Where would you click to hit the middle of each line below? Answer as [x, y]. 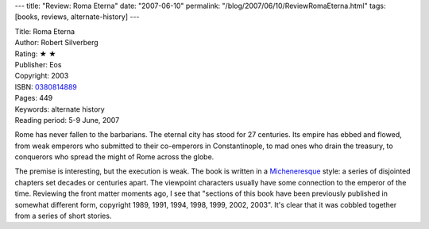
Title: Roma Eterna [45, 31]
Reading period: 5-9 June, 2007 [67, 120]
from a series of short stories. [63, 216]
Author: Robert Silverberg [56, 43]
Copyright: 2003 [42, 76]
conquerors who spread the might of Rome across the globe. [114, 157]
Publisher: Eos [38, 64]
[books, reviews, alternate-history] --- [77, 17]
